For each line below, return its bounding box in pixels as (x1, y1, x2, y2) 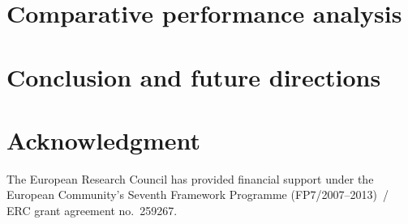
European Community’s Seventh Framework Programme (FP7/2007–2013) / (6, 186, 389, 203)
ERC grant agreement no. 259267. (6, 202, 178, 219)
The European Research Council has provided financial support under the (6, 170, 374, 187)
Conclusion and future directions (6, 60, 381, 93)
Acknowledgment (6, 123, 200, 156)
